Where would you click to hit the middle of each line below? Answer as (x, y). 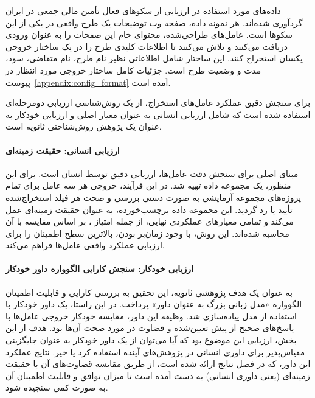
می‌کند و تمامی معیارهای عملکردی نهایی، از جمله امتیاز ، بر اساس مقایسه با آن (150, 221)
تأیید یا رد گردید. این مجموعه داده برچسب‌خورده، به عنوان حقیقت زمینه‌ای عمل (149, 209)
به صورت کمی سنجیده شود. (57, 387)
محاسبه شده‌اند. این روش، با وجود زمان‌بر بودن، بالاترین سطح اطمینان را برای (147, 233)
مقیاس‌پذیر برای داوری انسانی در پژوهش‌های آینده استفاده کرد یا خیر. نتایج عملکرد (155, 351)
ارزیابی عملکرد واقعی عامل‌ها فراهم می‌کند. (85, 245)
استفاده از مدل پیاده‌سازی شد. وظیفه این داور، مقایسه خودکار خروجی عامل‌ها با (151, 316)
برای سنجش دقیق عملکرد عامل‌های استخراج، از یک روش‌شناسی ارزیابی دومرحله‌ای (158, 103)
